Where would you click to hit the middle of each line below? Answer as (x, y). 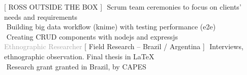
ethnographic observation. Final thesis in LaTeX (79, 56)
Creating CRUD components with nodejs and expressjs (92, 36)
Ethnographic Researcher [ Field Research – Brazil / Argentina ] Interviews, (124, 46)
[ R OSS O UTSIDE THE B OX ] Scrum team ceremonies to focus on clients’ (123, 7)
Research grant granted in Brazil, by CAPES (76, 66)
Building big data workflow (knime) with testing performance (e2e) (111, 27)
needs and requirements (41, 16)
